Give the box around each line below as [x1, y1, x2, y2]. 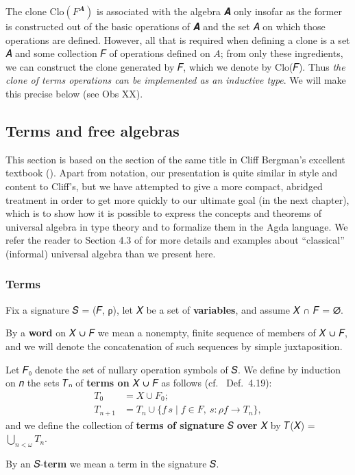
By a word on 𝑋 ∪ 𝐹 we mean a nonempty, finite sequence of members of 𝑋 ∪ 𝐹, [5, 325, 347, 340]
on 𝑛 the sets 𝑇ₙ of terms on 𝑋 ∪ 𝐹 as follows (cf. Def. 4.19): [5, 375, 272, 390]
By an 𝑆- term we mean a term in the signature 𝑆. [5, 456, 219, 471]
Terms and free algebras [5, 119, 180, 141]
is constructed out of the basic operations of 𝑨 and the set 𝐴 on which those [5, 19, 326, 33]
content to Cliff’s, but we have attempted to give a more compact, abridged [5, 178, 323, 193]
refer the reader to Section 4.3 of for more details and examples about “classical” [5, 233, 345, 247]
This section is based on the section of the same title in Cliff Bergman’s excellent [5, 152, 345, 166]
